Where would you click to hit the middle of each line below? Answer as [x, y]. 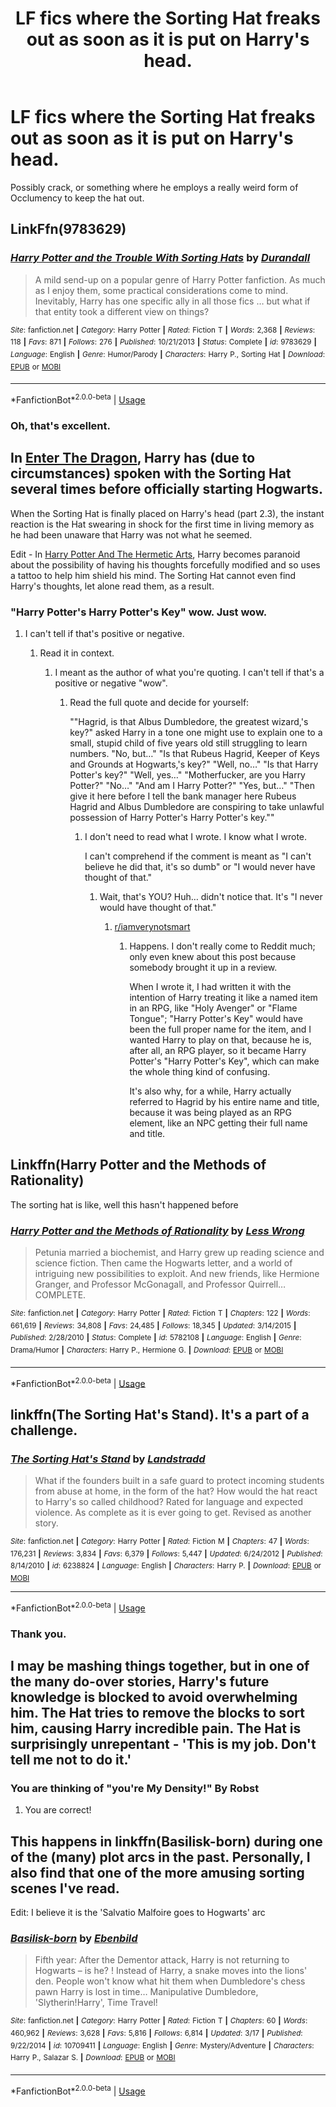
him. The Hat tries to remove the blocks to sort [157, 1712]
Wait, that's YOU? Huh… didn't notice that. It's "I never [211, 896]
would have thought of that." [158, 907]
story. [46, 1523]
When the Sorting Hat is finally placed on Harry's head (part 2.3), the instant [167, 513]
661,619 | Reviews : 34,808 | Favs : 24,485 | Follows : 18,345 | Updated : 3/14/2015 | [153, 1325]
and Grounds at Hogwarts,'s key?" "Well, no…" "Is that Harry [194, 764]
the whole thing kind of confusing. [200, 1071]
